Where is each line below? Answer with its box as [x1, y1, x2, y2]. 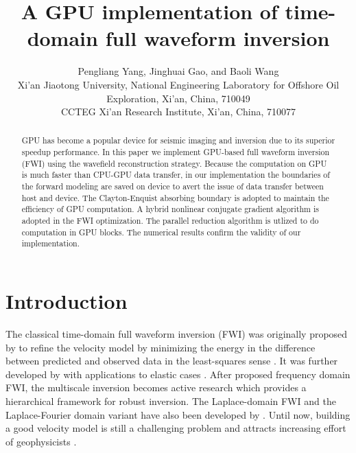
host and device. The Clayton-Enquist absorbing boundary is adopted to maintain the [21, 191, 329, 203]
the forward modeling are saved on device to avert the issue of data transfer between [21, 181, 324, 192]
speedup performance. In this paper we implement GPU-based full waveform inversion [21, 146, 330, 158]
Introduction [5, 287, 128, 315]
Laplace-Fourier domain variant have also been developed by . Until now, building [5, 407, 351, 421]
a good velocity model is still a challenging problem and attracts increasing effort [5, 421, 346, 435]
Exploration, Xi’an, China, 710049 [106, 91, 250, 105]
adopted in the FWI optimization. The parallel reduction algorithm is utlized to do [21, 215, 319, 226]
